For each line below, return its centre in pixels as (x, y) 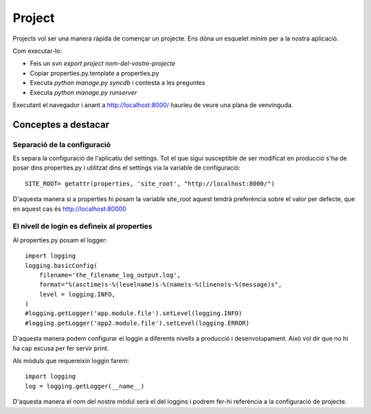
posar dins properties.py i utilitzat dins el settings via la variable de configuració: (126, 168)
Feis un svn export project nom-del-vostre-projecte (103, 64)
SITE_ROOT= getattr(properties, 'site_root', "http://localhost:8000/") (150, 183)
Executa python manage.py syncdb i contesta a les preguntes (117, 83)
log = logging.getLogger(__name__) (85, 386)
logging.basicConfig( (61, 265)
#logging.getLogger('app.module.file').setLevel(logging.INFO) (134, 313)
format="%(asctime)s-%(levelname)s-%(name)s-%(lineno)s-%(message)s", (160, 285)
